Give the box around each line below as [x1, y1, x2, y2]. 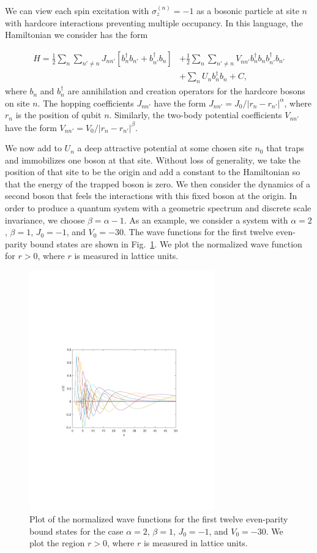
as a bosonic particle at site [196, 4, 299, 17]
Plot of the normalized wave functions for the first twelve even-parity [29, 513, 288, 525]
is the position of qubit [15, 108, 102, 121]
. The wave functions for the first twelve [123, 225, 274, 238]
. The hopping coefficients [37, 96, 134, 109]
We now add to [5, 141, 62, 154]
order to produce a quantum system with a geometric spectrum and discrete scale [5, 201, 311, 214]
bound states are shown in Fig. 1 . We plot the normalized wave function [30, 237, 302, 250]
